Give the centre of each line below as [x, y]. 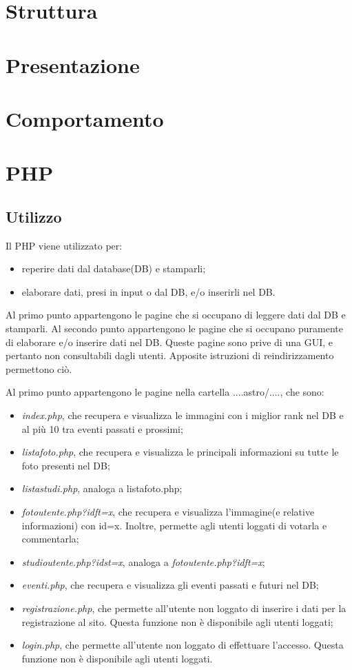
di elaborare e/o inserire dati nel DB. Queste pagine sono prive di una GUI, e [169, 342]
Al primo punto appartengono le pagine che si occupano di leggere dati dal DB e [176, 315]
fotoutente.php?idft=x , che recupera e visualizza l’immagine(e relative [168, 512]
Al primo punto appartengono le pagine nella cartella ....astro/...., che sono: [165, 392]
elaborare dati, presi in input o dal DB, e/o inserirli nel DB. [148, 291]
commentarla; [50, 539]
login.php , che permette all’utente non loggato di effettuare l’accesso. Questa [183, 645]
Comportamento [85, 118]
